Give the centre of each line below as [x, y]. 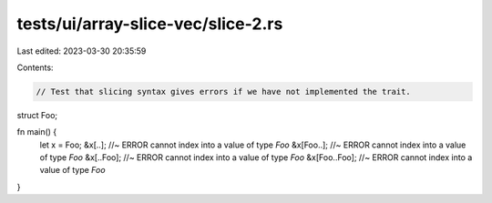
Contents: [35, 67]
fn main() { [37, 132]
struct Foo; [37, 115]
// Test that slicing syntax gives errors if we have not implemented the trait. [224, 91]
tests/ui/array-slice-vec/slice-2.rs [150, 24]
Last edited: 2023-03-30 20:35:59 [82, 51]
